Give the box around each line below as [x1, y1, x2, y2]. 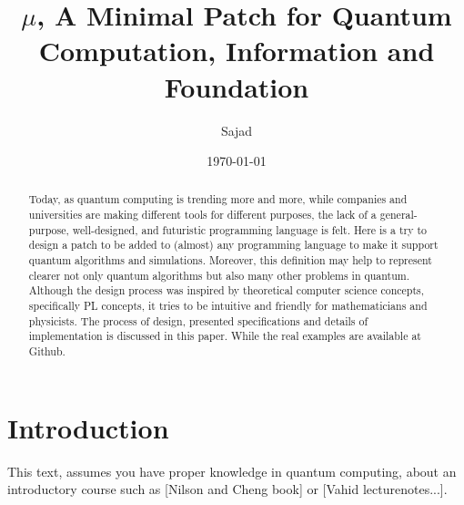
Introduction [7, 408, 169, 446]
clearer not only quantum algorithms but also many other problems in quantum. [28, 267, 410, 283]
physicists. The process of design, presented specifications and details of [28, 313, 368, 328]
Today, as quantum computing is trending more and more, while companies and [28, 191, 408, 207]
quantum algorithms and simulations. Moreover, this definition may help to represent [28, 252, 432, 268]
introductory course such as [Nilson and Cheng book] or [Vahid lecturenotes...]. [7, 479, 448, 499]
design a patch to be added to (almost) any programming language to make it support [28, 237, 439, 252]
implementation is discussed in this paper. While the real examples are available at [28, 328, 421, 344]
